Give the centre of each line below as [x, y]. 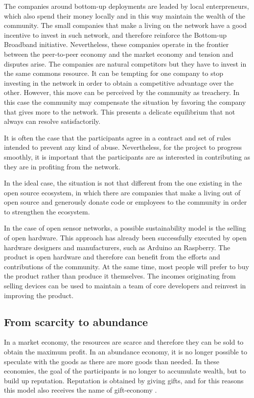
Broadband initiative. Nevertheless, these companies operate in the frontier [116, 44]
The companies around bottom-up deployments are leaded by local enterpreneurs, [127, 6]
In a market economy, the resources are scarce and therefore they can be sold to [124, 342]
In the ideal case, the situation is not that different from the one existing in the [123, 183]
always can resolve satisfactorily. [52, 121]
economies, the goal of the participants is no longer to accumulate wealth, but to [125, 371]
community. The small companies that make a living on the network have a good [125, 25]
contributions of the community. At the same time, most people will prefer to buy [127, 266]
